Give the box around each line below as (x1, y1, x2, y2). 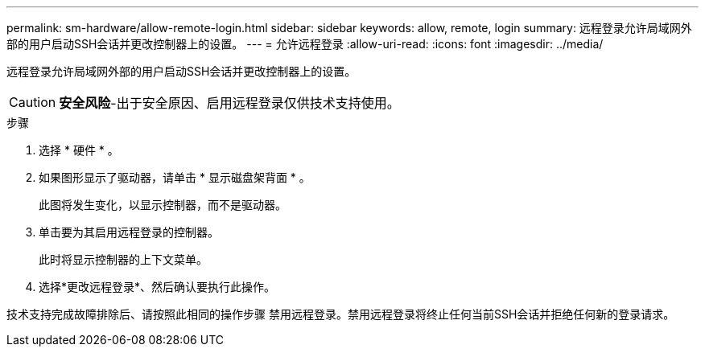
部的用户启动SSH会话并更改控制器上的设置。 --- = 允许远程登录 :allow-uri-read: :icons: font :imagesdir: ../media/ (6, 37, 604, 51)
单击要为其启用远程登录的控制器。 (39, 225, 219, 239)
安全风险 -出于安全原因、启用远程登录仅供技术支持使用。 (59, 95, 400, 111)
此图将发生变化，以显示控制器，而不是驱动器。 (39, 198, 287, 211)
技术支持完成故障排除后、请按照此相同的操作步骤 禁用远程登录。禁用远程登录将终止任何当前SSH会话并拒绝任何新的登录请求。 (6, 307, 675, 321)
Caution (9, 94, 56, 110)
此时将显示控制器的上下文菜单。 (39, 252, 208, 266)
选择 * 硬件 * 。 (39, 143, 119, 157)
